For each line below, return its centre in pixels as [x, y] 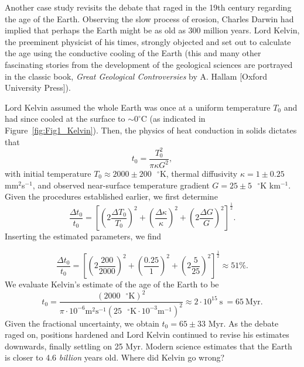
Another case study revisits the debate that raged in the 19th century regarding [148, 7]
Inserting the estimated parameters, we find [83, 236]
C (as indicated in [173, 119]
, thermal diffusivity [202, 174]
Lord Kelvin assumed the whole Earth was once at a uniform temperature [138, 107]
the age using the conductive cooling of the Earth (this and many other [133, 53]
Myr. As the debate [243, 323]
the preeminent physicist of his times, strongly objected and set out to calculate [148, 41]
